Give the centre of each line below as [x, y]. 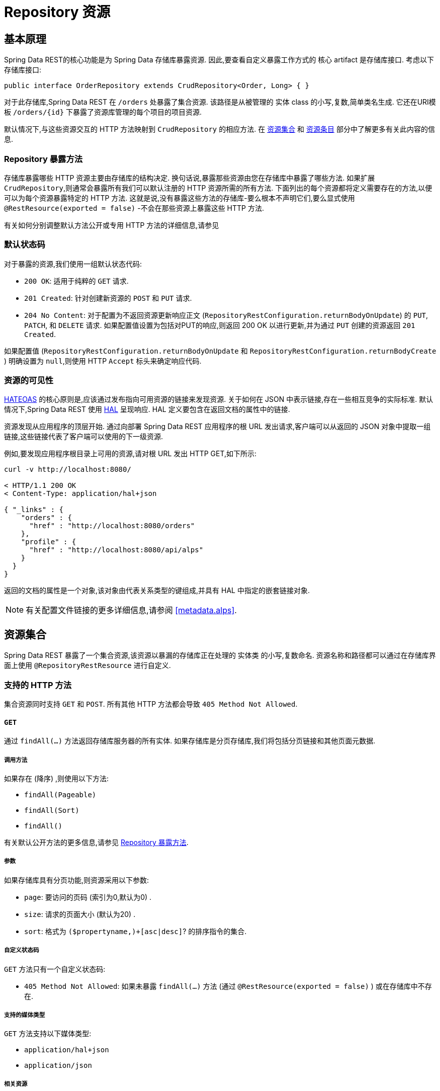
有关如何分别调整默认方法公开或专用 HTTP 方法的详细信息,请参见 [112, 225]
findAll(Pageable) [60, 795]
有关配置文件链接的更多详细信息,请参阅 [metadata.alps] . [131, 610]
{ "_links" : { [34, 510]
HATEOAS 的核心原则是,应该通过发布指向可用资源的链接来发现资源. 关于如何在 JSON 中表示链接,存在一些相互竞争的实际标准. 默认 [219, 399]
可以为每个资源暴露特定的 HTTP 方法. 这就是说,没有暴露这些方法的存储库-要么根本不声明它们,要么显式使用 [180, 198]
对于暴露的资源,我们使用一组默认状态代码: [73, 264]
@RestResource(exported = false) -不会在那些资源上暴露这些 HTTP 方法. [134, 208]
